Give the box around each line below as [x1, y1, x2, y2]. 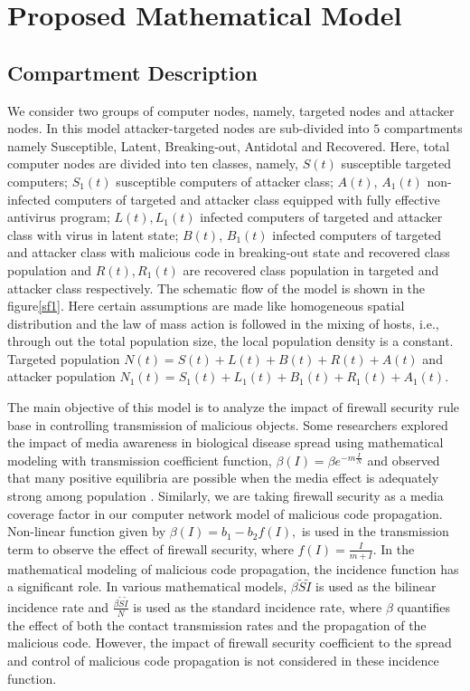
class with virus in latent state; [7, 225, 179, 244]
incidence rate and [7, 597, 109, 616]
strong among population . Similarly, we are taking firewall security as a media [7, 486, 444, 505]
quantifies [397, 597, 450, 616]
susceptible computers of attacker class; [116, 171, 334, 190]
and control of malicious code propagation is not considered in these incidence [7, 650, 439, 669]
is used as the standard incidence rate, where [133, 597, 382, 616]
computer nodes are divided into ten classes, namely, [7, 154, 298, 173]
